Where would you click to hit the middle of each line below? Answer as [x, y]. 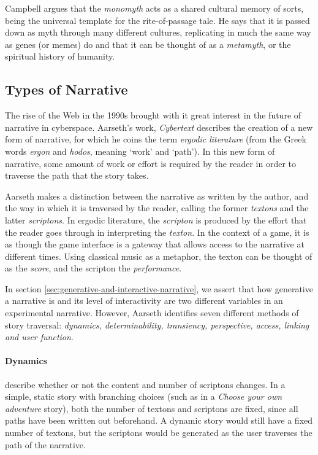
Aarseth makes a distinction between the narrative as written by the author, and [157, 196]
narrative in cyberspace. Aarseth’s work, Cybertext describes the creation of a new [159, 127]
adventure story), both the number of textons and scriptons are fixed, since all [152, 408]
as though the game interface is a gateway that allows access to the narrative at [155, 244]
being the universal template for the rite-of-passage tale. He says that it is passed [157, 20]
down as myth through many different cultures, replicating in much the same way [158, 32]
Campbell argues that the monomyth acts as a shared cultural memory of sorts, [154, 8]
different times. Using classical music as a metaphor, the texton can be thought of [159, 256]
